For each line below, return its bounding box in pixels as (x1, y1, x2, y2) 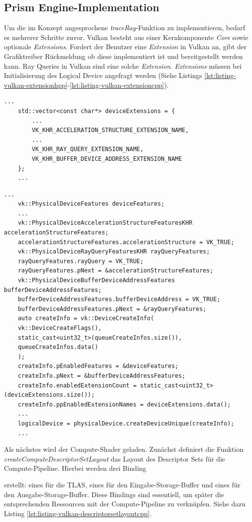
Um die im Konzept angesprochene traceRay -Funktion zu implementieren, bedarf (4, 22, 245, 33)
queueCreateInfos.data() (18, 344, 98, 351)
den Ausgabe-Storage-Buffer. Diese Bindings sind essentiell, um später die (4, 489, 224, 499)
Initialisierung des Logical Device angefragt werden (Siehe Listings (4, 70, 202, 80)
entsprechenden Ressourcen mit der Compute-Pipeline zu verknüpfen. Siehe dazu (4, 499, 246, 509)
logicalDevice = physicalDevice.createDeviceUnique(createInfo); (18, 420, 234, 427)
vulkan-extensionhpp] (4, 79, 68, 90)
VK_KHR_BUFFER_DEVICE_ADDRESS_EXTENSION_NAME (32, 155, 182, 162)
